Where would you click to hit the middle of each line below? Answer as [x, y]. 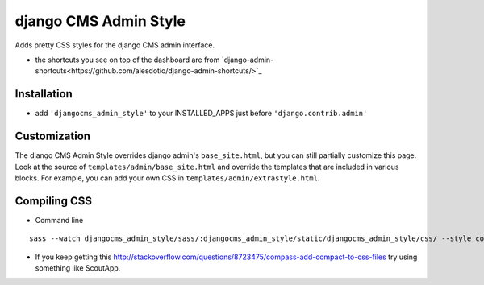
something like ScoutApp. [78, 268]
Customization [53, 136]
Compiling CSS [54, 201]
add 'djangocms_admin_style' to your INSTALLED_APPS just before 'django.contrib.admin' [201, 114]
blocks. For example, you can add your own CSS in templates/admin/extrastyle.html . [167, 178]
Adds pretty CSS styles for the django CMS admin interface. [115, 45]
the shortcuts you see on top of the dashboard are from [127, 60]
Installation [44, 94]
